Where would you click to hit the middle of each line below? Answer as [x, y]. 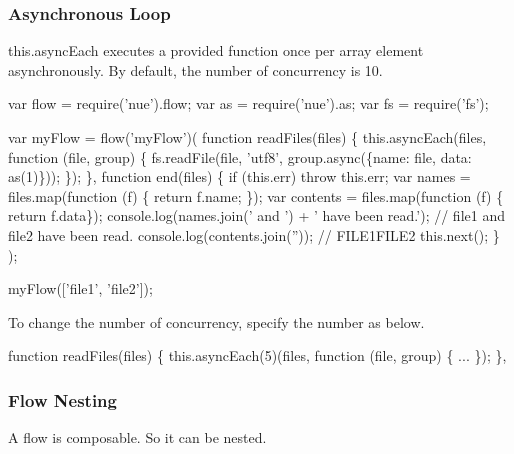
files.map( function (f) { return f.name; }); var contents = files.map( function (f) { [256, 195]
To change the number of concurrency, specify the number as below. [216, 321]
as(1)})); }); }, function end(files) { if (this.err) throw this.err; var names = [239, 176]
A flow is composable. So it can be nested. [137, 437]
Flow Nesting [62, 399]
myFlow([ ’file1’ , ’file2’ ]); [80, 288]
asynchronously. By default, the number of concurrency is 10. [195, 69]
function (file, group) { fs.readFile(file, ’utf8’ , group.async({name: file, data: [240, 156]
